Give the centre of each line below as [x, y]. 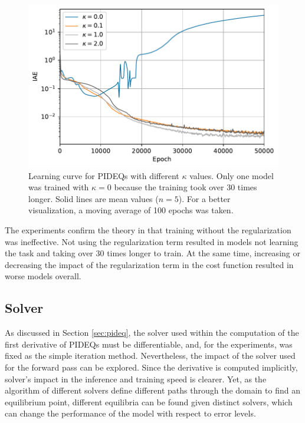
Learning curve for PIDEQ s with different [104, 175]
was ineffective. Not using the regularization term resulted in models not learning [152, 241]
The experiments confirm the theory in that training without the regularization [148, 230]
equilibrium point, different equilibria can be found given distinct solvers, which [149, 401]
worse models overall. [43, 276]
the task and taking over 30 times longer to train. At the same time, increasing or [152, 253]
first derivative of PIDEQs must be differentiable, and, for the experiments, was [149, 344]
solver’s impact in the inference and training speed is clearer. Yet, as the [136, 379]
